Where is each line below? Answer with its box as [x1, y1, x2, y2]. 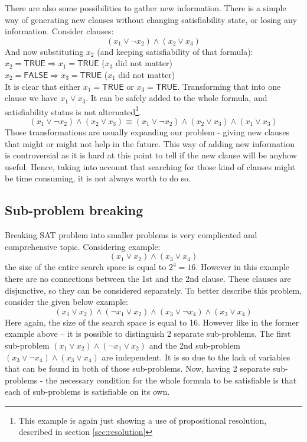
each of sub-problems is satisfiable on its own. [5, 385, 170, 398]
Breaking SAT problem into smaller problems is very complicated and [5, 229, 257, 241]
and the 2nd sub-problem [149, 339, 240, 351]
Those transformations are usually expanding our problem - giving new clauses [5, 126, 290, 138]
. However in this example [195, 261, 290, 273]
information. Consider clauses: [5, 25, 114, 37]
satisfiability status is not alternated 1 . [5, 103, 142, 118]
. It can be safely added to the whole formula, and [86, 92, 267, 104]
